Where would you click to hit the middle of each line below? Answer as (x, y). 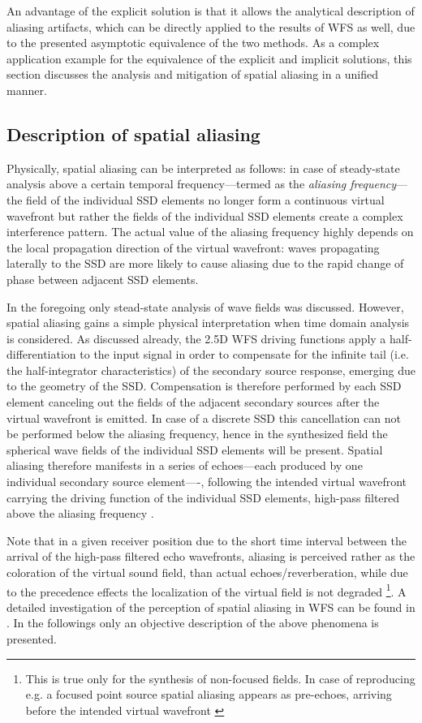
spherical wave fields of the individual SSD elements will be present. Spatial (195, 449)
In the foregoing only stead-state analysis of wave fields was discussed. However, (205, 306)
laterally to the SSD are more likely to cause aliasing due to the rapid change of (205, 263)
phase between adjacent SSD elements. (103, 279)
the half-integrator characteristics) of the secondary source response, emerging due (211, 370)
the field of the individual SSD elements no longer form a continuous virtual (196, 199)
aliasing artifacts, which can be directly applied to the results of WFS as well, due (211, 26)
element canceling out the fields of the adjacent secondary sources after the (193, 402)
